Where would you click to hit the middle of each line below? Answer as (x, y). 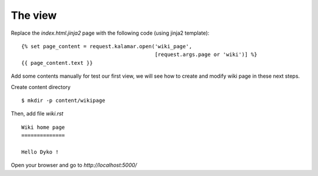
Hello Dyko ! (40, 152)
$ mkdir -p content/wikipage (63, 100)
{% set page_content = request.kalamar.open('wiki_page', (107, 46)
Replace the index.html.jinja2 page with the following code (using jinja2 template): (110, 33)
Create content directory (41, 87)
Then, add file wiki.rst (37, 114)
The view (34, 15)
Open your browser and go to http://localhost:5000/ (74, 165)
